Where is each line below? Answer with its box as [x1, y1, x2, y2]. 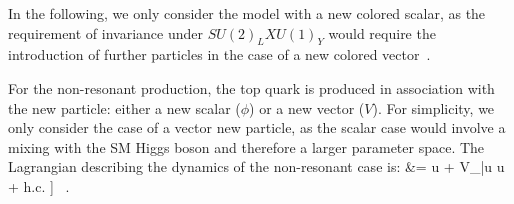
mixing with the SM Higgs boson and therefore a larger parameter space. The [8, 136, 485, 157]
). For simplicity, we [372, 97, 495, 118]
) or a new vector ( [249, 97, 365, 118]
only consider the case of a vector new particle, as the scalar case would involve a [8, 117, 506, 138]
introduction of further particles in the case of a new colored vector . [8, 44, 431, 65]
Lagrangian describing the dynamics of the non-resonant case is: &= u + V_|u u [8, 156, 505, 177]
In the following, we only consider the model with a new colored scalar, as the [8, 3, 486, 23]
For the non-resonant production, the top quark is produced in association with [8, 77, 495, 98]
